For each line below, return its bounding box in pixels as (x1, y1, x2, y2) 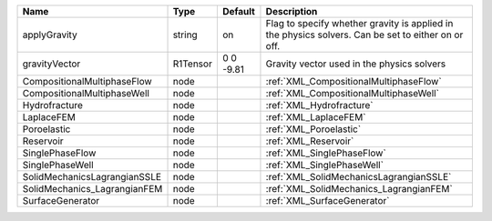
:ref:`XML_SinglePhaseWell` (265, 159, 384, 171)
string (172, 28, 198, 41)
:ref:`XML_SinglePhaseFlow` (265, 146, 386, 159)
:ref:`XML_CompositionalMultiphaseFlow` (265, 75, 442, 87)
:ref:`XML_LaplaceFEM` (265, 111, 366, 123)
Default (221, 5, 255, 17)
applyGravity (22, 28, 77, 41)
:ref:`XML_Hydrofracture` (265, 99, 374, 111)
